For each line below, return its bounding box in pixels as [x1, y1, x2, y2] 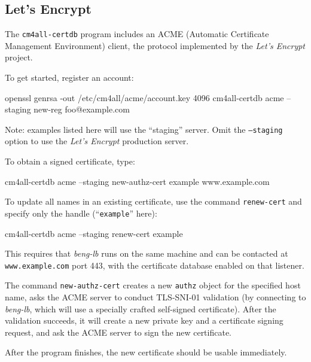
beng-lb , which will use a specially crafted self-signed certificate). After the [5, 302, 276, 315]
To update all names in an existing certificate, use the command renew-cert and [5, 195, 302, 208]
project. [5, 51, 33, 63]
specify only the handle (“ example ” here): [5, 206, 157, 219]
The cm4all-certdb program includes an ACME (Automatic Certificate [5, 28, 269, 40]
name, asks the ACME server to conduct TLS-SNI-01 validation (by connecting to [5, 291, 306, 303]
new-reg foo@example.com [33, 103, 130, 115]
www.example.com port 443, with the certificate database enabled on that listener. [5, 258, 304, 271]
